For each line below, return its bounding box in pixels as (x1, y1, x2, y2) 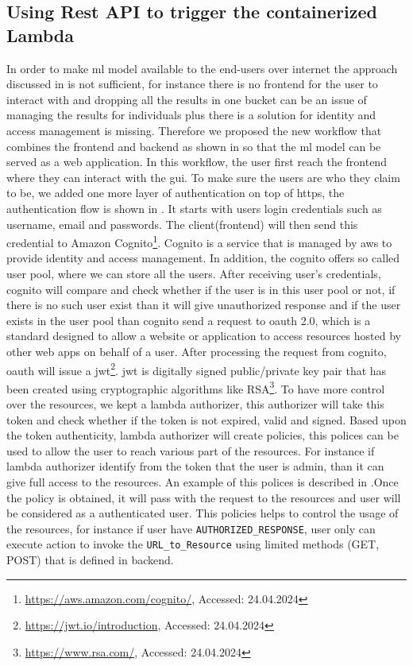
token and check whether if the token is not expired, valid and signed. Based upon (6, 411, 407, 428)
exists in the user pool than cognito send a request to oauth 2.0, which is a (6, 312, 371, 328)
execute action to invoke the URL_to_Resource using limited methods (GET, (6, 536, 380, 552)
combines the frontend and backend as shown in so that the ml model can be (6, 137, 381, 154)
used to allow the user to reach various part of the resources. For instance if (6, 442, 375, 459)
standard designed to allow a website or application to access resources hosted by (6, 327, 401, 344)
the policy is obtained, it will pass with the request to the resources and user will (6, 489, 401, 505)
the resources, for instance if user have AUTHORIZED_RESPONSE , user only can (6, 520, 376, 536)
